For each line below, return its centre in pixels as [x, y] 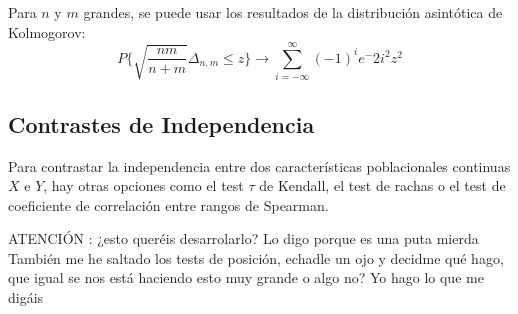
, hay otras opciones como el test [143, 185]
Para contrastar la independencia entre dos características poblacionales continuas [259, 165]
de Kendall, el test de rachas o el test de [382, 185]
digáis [26, 297]
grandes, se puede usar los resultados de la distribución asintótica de [293, 12]
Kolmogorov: [47, 31]
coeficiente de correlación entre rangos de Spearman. [168, 204]
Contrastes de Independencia [161, 123]
